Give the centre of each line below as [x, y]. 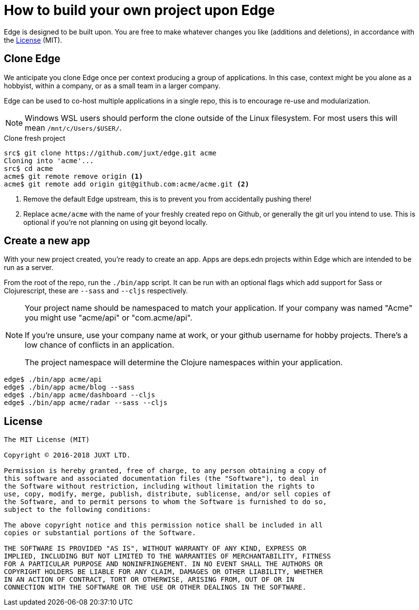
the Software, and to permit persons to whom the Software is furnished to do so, [165, 502]
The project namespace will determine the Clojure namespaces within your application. [184, 363]
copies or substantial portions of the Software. [100, 533]
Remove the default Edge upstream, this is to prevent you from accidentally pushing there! [168, 199]
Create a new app [47, 241]
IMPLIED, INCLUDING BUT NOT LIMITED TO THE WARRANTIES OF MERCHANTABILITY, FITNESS [168, 556]
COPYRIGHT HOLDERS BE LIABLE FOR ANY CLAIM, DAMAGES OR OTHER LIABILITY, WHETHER [163, 572]
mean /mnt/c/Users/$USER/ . [73, 127]
